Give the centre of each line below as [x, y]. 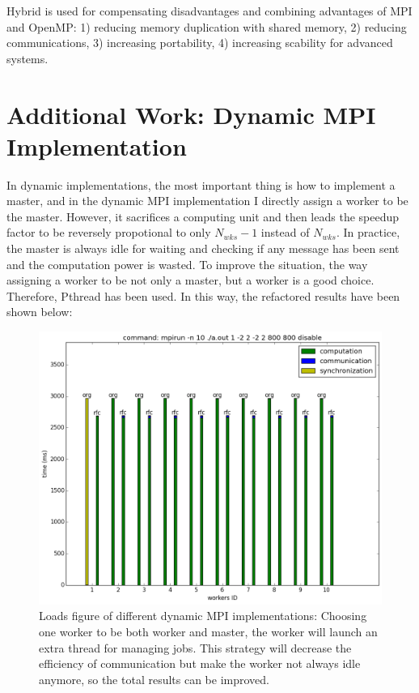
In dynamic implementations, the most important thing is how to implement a [201, 184]
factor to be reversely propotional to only [109, 232]
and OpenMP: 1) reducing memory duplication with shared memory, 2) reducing [207, 26]
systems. [28, 58]
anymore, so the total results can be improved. [154, 679]
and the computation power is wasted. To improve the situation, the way [187, 264]
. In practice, [368, 232]
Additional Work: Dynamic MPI [191, 114]
